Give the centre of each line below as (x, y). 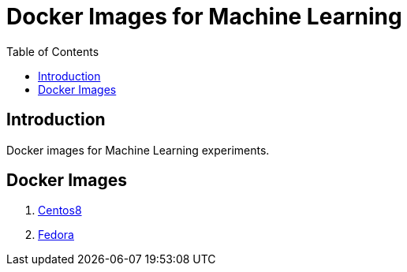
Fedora (56, 235)
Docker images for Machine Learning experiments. (138, 150)
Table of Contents (53, 51)
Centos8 (60, 211)
